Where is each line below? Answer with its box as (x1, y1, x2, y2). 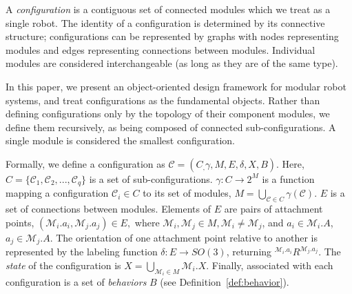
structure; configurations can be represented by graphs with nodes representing (6, 29, 339, 43)
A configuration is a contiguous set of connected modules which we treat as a (6, 2, 331, 16)
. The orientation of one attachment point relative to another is (50, 230, 318, 244)
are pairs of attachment (224, 202, 323, 216)
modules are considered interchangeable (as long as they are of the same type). (6, 56, 338, 70)
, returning (226, 244, 272, 259)
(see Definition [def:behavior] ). (160, 275, 289, 289)
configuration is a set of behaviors (6, 275, 147, 289)
